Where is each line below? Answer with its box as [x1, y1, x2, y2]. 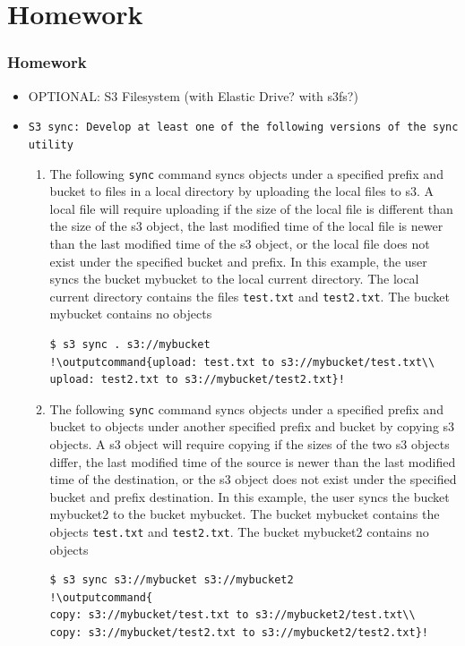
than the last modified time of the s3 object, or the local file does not [49, 234, 430, 252]
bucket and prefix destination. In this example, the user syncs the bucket [49, 487, 450, 506]
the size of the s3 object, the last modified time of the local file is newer [49, 217, 443, 235]
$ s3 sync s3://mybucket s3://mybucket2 [49, 574, 294, 587]
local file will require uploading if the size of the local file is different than [49, 199, 453, 217]
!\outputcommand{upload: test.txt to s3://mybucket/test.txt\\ [49, 355, 435, 369]
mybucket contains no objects [49, 304, 212, 323]
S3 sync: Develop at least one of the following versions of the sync [28, 121, 459, 134]
